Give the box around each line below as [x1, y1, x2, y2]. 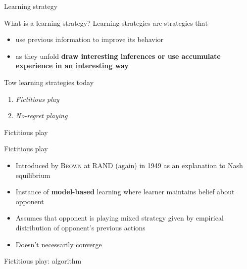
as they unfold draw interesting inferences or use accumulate [15, 50, 221, 61]
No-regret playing [15, 110, 68, 121]
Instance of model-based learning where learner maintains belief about [15, 186, 235, 197]
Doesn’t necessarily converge [15, 239, 102, 249]
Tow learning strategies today [4, 77, 94, 87]
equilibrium [15, 170, 50, 180]
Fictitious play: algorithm [4, 256, 82, 266]
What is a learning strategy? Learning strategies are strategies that [4, 17, 208, 28]
